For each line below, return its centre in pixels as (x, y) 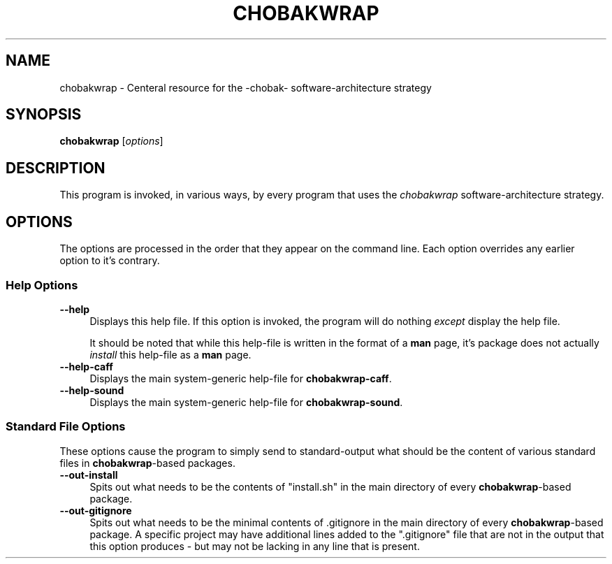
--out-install (89, 475)
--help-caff (86, 366)
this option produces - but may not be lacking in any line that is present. (255, 546)
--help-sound (92, 390)
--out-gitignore (96, 510)
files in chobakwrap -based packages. (147, 463)
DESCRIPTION (56, 168)
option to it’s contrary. (110, 261)
